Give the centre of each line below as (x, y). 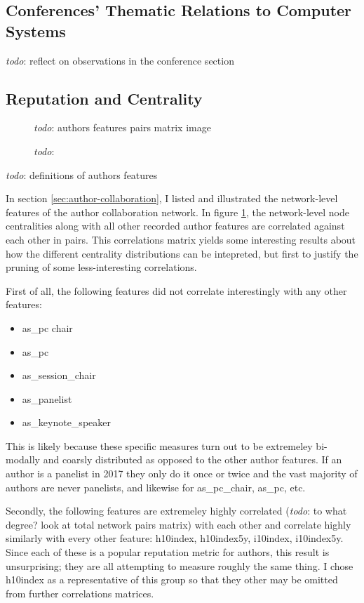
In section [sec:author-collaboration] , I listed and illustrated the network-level (172, 198)
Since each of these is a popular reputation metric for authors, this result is (168, 552)
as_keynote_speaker (66, 422)
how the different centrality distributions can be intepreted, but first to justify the (182, 253)
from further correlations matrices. (80, 593)
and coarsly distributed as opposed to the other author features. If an (193, 459)
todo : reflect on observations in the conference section (120, 60)
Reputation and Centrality (104, 98)
